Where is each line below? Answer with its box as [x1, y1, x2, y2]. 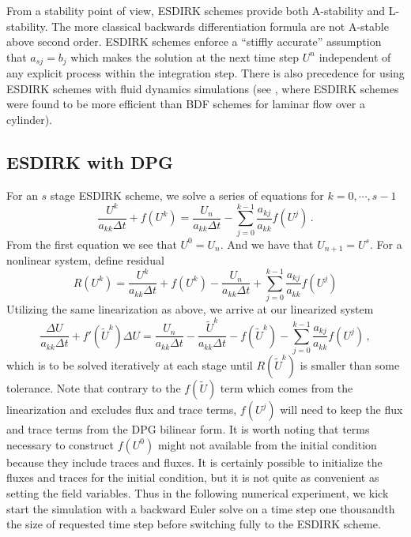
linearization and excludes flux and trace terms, [6, 401, 237, 418]
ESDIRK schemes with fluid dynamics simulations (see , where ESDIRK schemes [6, 80, 399, 96]
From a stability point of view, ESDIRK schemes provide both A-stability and [6, 2, 386, 18]
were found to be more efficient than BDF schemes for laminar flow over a [6, 96, 365, 112]
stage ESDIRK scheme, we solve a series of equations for [50, 186, 324, 203]
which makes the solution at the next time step [70, 48, 300, 65]
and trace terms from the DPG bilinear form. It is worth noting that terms [6, 421, 370, 437]
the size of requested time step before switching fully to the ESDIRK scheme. [6, 516, 381, 532]
